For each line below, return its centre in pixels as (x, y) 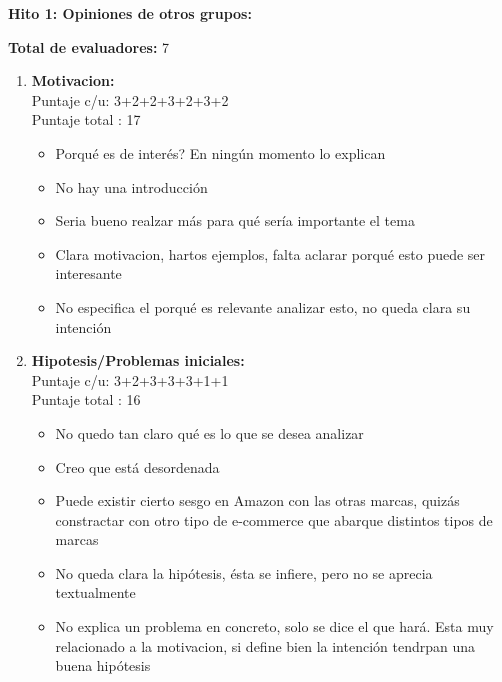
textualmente (95, 592)
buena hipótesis (103, 665)
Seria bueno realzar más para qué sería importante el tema (235, 220)
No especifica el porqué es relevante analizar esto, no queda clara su (263, 306)
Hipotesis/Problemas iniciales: (138, 360)
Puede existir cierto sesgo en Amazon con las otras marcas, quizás (257, 500)
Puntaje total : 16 (86, 399)
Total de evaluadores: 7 (89, 46)
